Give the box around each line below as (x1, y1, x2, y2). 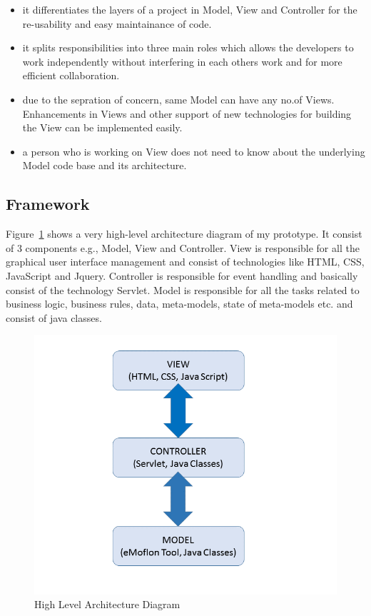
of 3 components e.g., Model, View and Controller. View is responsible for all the (6, 240, 360, 255)
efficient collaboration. (22, 68, 120, 83)
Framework (6, 193, 90, 215)
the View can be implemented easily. (22, 120, 183, 135)
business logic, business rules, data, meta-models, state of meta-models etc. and (6, 296, 353, 311)
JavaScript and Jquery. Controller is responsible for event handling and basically (6, 268, 358, 283)
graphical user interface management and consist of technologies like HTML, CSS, (6, 254, 365, 269)
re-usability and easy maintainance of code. (22, 16, 212, 31)
